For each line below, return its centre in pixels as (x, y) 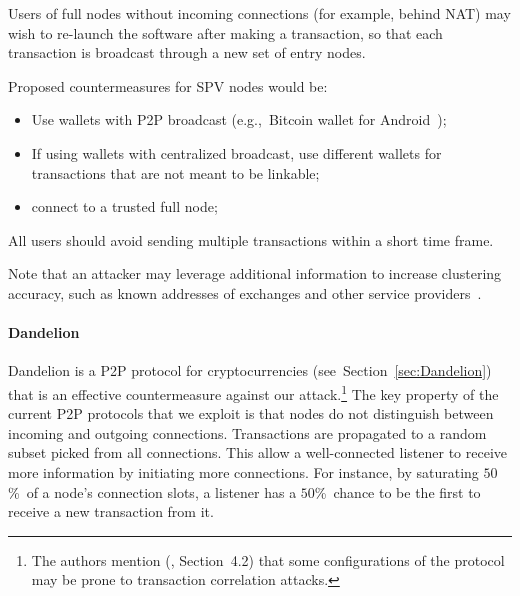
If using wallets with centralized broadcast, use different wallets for (236, 152)
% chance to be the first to (397, 491)
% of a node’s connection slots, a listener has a (152, 491)
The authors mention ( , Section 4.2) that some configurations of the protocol (268, 559)
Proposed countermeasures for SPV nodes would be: (168, 85)
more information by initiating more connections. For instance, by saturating (243, 471)
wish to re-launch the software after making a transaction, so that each (225, 32)
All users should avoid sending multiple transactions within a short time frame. (251, 239)
